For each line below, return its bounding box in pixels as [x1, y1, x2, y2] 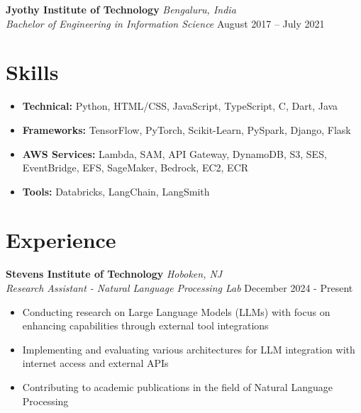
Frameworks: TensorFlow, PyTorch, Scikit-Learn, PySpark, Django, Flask [22, 122, 351, 137]
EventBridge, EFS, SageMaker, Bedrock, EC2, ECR [22, 160, 249, 175]
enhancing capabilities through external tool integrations [22, 318, 269, 333]
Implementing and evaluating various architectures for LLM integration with [22, 341, 355, 356]
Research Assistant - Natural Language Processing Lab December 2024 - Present [6, 281, 353, 295]
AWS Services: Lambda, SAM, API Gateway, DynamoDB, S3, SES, [22, 146, 327, 161]
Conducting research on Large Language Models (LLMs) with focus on [22, 304, 331, 319]
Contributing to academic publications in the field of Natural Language [22, 379, 333, 394]
